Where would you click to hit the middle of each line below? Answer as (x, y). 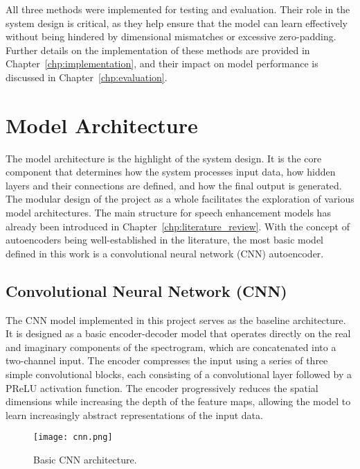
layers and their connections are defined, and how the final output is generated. (174, 185)
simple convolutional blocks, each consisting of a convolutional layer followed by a (179, 374)
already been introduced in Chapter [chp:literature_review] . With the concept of (178, 226)
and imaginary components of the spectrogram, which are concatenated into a (171, 347)
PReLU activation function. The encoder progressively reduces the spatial (162, 387)
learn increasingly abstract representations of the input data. (134, 415)
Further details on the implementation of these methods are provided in (158, 50)
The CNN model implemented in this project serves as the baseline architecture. (176, 319)
